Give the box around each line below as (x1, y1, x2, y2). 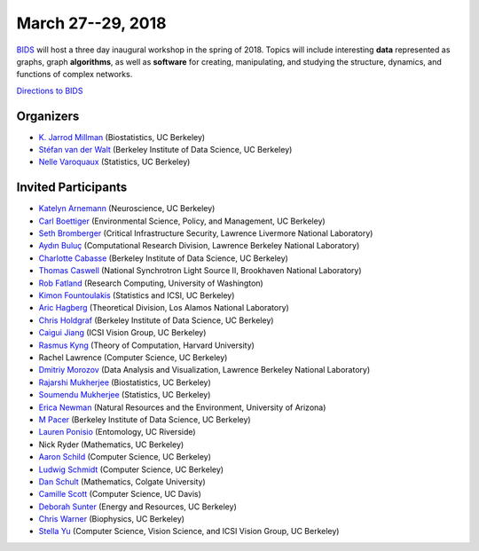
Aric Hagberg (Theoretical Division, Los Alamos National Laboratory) (38, 303, 290, 313)
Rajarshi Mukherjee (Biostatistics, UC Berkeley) (38, 377, 212, 388)
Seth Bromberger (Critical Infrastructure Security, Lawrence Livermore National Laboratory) (38, 228, 373, 239)
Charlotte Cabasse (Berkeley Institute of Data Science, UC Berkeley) (38, 253, 288, 264)
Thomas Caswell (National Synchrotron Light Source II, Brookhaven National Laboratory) (38, 265, 363, 276)
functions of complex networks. (16, 69, 133, 80)
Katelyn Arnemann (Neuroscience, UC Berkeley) (38, 203, 216, 214)
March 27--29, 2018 (16, 13, 168, 33)
